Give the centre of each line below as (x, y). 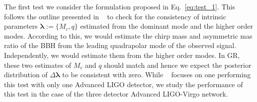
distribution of (26, 75)
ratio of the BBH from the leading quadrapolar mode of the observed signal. (120, 45)
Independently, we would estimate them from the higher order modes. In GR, (122, 55)
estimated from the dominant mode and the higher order (167, 26)
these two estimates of (38, 65)
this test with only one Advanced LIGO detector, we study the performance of (124, 84)
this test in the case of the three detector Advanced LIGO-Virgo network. (116, 94)
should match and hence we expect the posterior (178, 65)
